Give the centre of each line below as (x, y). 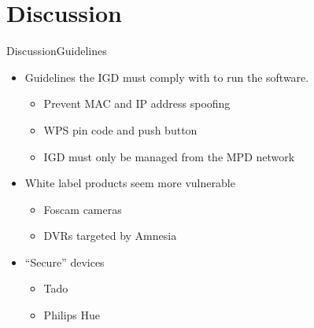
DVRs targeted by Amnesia (110, 236)
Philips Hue (72, 315)
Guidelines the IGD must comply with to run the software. (167, 77)
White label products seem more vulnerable (130, 183)
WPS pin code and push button (120, 129)
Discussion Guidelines (57, 51)
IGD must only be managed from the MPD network (169, 156)
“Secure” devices (65, 262)
